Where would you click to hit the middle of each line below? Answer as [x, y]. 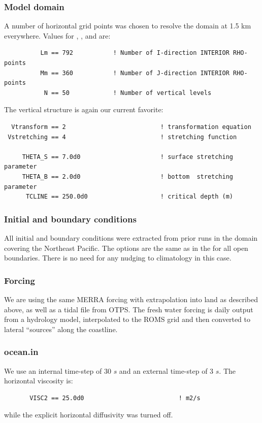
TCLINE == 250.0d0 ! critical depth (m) [129, 197]
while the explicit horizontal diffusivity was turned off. [89, 415]
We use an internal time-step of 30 [58, 370]
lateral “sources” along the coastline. [61, 329]
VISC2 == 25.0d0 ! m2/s [115, 398]
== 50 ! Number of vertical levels [132, 93]
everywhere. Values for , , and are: [57, 35]
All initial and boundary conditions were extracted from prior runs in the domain [131, 237]
